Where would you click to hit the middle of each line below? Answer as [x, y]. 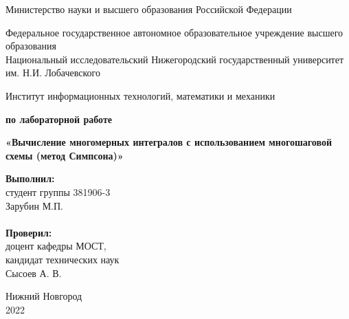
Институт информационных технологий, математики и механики [140, 95]
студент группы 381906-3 [58, 191]
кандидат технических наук [63, 259]
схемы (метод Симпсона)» [65, 155]
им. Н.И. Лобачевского [53, 73]
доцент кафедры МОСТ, [56, 246]
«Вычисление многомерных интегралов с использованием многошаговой [169, 142]
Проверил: [29, 232]
